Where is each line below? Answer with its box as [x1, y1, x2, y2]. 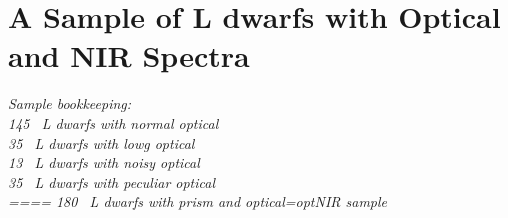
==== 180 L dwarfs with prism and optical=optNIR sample [8, 191, 388, 212]
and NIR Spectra [8, 35, 250, 76]
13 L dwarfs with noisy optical [8, 152, 200, 173]
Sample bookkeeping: [8, 93, 132, 114]
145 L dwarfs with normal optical [8, 112, 219, 133]
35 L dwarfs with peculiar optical [8, 171, 216, 192]
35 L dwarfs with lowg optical [8, 132, 195, 153]
